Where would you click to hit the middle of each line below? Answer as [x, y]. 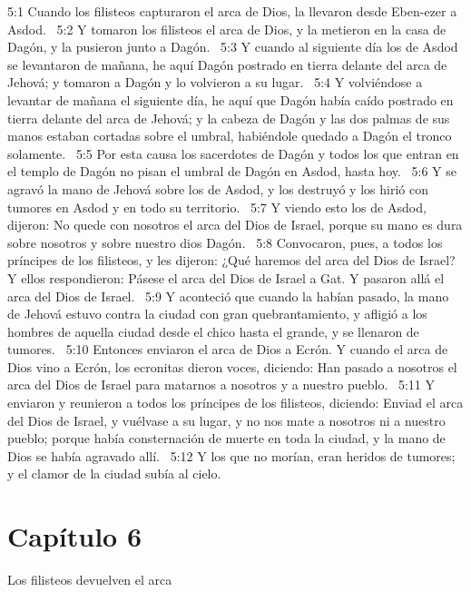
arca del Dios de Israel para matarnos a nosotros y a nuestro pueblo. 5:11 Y [221, 385]
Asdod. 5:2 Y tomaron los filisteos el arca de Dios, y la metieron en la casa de [227, 29]
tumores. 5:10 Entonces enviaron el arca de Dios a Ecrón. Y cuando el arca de [228, 349]
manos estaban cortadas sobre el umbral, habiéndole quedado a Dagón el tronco [230, 136]
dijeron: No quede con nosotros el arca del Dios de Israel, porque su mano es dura [235, 225]
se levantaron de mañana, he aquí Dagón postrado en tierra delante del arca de [227, 64]
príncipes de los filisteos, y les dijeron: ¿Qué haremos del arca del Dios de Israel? [231, 260]
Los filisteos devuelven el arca [90, 580]
